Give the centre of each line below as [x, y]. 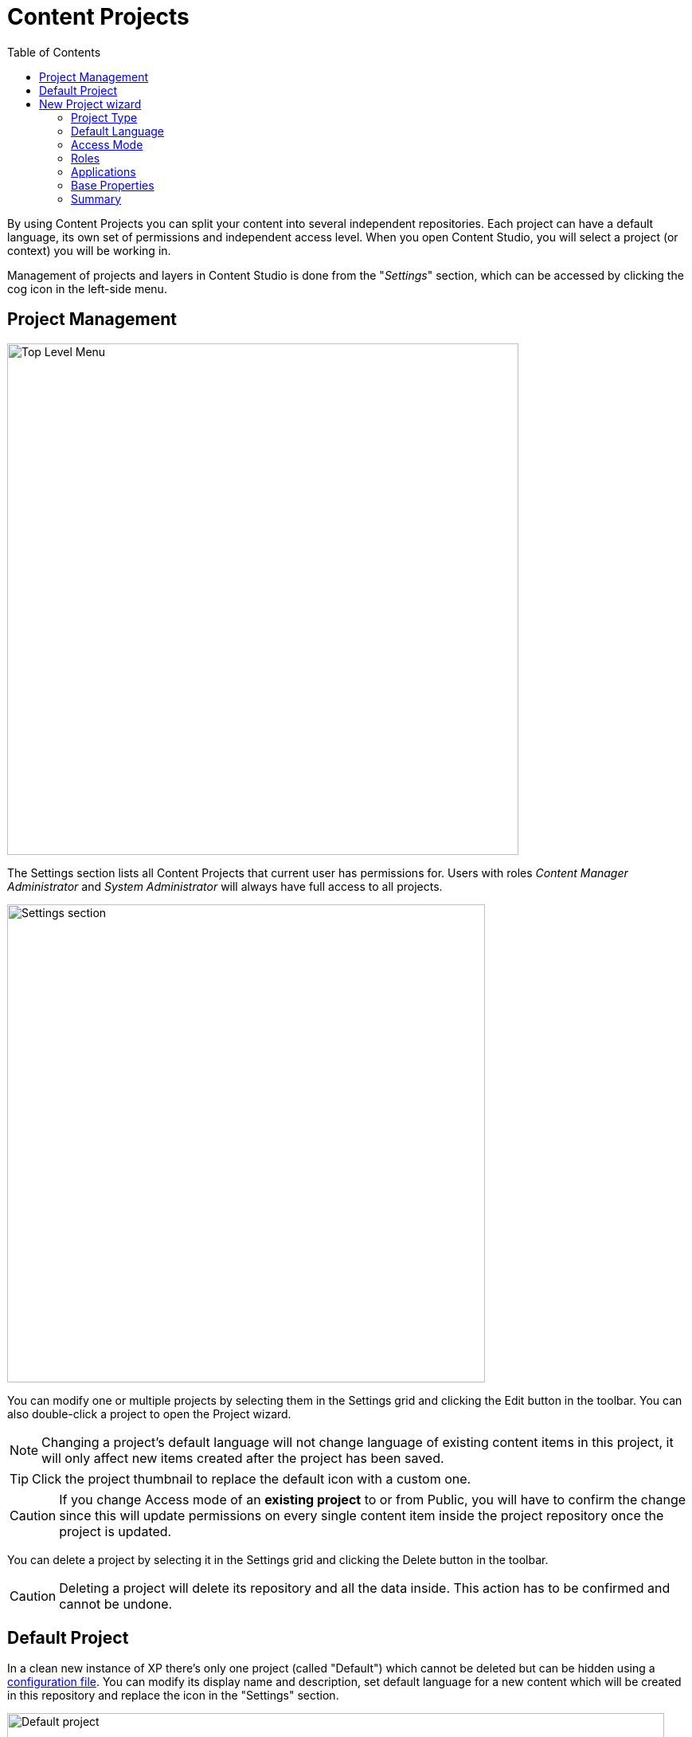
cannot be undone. [116, 1604]
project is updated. [115, 1531]
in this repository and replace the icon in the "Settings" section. [173, 1696]
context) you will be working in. [89, 250]
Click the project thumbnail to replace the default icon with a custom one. [252, 1478]
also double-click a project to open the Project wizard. [149, 1414]
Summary [96, 198]
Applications [104, 171]
